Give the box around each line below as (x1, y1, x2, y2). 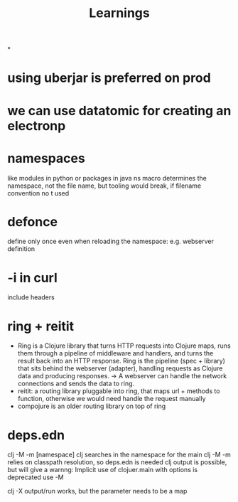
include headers (7, 293, 55, 301)
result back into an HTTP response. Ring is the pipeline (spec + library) (17, 357, 226, 365)
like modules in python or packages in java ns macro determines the (7, 173, 207, 182)
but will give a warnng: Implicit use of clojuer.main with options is (7, 466, 198, 474)
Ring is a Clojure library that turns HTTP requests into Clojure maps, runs (17, 341, 231, 350)
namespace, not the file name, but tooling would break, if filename (7, 181, 201, 190)
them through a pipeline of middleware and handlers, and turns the (17, 349, 214, 358)
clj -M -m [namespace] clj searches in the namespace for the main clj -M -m (7, 450, 231, 459)
